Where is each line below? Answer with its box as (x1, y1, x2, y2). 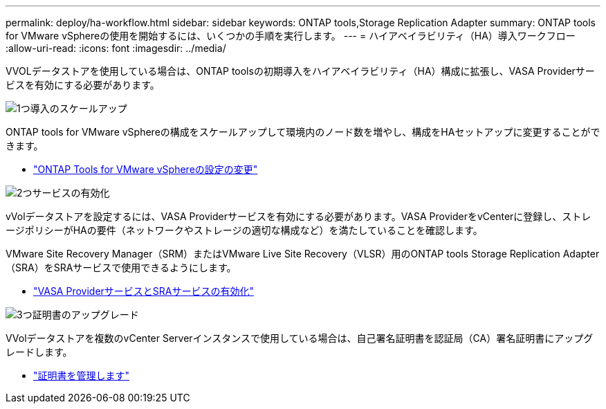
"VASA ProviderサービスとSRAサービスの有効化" (33, 285, 254, 297)
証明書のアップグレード (32, 309, 139, 320)
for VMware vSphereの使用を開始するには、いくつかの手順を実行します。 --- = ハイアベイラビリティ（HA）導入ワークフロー (6, 30, 576, 42)
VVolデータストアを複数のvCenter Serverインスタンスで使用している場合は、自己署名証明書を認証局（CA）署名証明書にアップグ (6, 332, 594, 344)
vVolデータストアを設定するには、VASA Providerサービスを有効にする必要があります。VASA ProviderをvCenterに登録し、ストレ (6, 210, 591, 222)
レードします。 (6, 346, 73, 358)
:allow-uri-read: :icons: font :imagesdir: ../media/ (6, 42, 226, 54)
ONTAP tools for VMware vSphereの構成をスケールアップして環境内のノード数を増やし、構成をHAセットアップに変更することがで (6, 126, 600, 138)
